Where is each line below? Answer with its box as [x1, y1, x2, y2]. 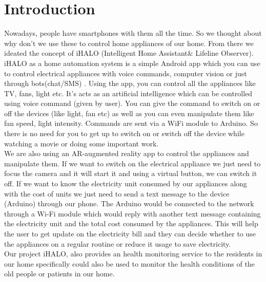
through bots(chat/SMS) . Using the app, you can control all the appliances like [4, 78, 256, 89]
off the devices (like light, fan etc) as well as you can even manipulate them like [4, 107, 254, 118]
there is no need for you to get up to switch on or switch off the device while [4, 128, 244, 139]
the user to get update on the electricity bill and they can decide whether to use [4, 228, 256, 238]
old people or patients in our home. [4, 268, 115, 279]
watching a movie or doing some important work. [4, 138, 159, 148]
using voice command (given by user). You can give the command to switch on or [4, 98, 260, 109]
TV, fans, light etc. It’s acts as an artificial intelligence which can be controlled [4, 88, 253, 98]
